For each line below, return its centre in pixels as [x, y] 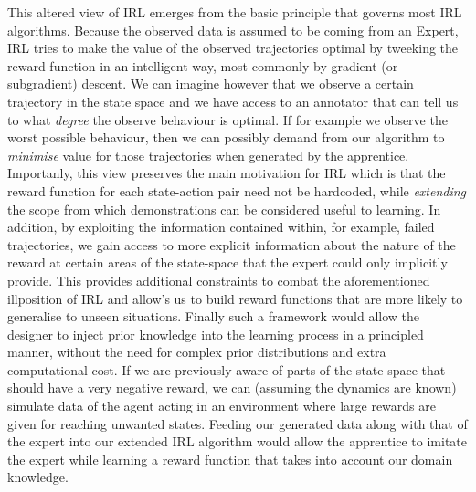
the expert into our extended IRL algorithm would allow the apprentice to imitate [237, 441]
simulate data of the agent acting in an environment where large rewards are [222, 406]
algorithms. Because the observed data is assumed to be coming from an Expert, [233, 30]
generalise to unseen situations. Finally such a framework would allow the [214, 316]
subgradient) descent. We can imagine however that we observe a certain [211, 84]
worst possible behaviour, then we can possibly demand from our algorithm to [226, 137]
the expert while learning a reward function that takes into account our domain [230, 459]
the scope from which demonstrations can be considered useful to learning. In [224, 209]
